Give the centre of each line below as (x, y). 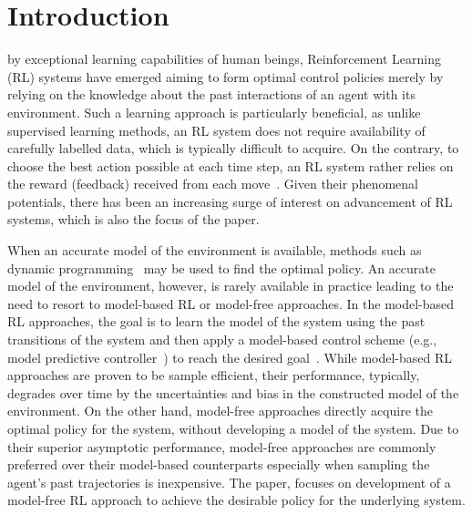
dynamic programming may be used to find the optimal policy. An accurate (221, 268)
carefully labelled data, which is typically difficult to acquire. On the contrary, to (233, 148)
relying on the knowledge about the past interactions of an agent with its (211, 94)
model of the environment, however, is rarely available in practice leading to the (231, 286)
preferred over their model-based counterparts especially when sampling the (219, 464)
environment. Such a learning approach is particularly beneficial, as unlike (214, 112)
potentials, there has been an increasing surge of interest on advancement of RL (230, 201)
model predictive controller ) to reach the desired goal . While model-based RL (230, 357)
